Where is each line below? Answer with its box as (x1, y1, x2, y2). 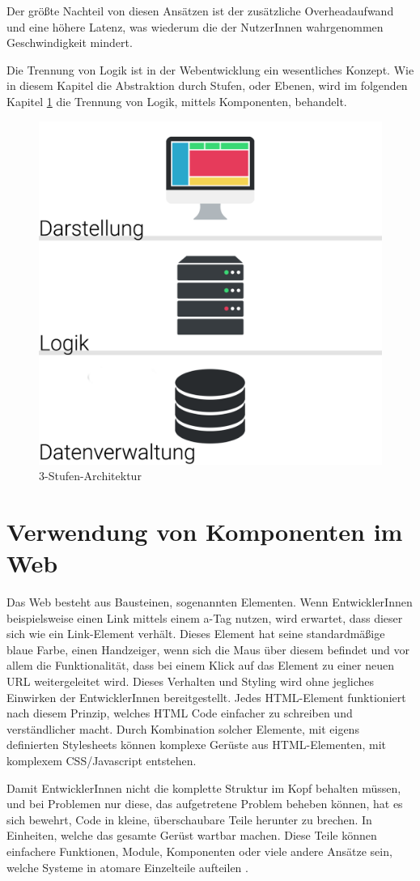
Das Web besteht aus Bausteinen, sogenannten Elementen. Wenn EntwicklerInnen (6, 594, 413, 611)
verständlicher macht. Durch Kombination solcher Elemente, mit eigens (6, 720, 359, 737)
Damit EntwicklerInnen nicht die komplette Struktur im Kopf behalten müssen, (6, 779, 401, 796)
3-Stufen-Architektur (39, 467, 142, 484)
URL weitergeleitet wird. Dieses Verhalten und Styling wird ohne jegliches (6, 673, 375, 690)
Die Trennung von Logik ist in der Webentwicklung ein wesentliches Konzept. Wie (6, 61, 414, 78)
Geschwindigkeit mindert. (6, 34, 133, 51)
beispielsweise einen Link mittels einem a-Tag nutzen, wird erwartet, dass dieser (6, 609, 403, 626)
